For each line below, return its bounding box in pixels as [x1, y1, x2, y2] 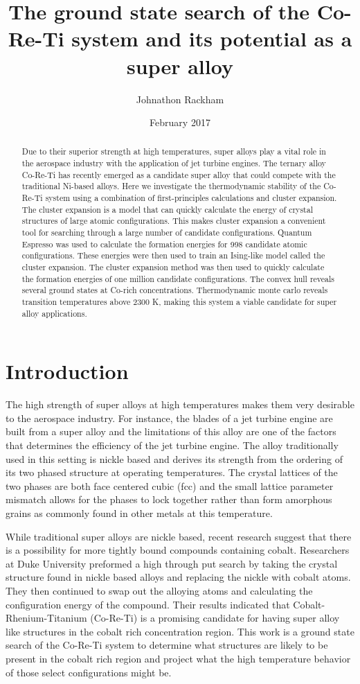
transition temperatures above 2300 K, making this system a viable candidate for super [21, 296, 337, 308]
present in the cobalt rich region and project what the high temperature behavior [6, 651, 351, 665]
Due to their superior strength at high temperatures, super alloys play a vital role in [21, 146, 326, 157]
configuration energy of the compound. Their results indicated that [6, 597, 290, 611]
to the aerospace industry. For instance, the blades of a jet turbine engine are [6, 410, 333, 425]
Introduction [6, 357, 129, 385]
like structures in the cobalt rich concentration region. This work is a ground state [6, 624, 354, 638]
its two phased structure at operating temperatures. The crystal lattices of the [6, 465, 338, 480]
